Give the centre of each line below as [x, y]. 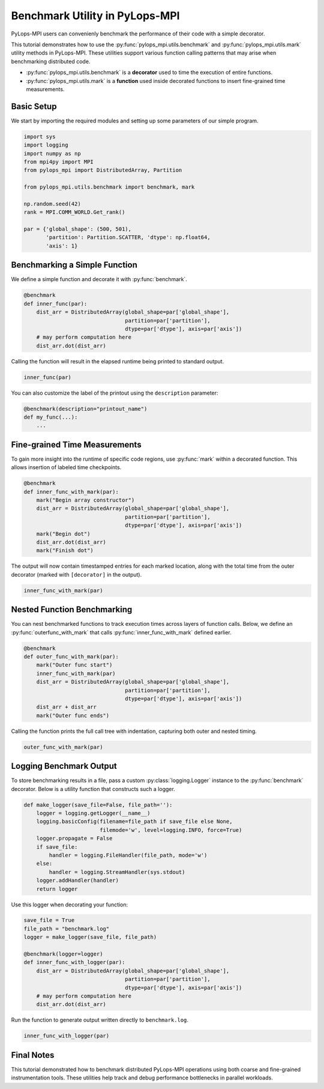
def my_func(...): [51, 417]
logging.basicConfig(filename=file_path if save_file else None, [134, 822]
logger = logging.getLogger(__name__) [93, 813]
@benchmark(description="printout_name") [85, 409]
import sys [40, 136]
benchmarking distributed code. [51, 61]
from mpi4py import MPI [59, 162]
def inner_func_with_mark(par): [71, 492]
